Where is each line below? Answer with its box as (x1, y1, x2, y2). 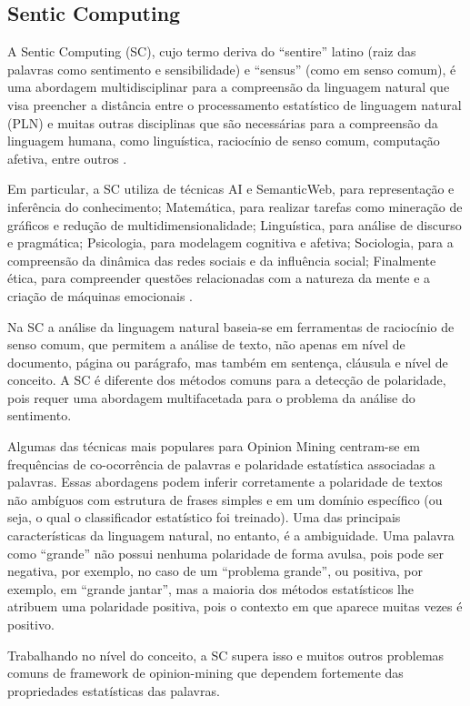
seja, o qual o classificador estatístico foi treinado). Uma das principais (7, 508, 401, 527)
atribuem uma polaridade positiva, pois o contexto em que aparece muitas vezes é (7, 597, 463, 616)
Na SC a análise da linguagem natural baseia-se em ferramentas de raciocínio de (7, 317, 455, 336)
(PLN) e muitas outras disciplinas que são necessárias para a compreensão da (7, 113, 438, 132)
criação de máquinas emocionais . (7, 286, 193, 305)
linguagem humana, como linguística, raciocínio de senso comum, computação (7, 131, 440, 150)
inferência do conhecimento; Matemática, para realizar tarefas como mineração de (7, 197, 463, 216)
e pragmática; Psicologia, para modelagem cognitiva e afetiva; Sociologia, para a (7, 233, 454, 252)
